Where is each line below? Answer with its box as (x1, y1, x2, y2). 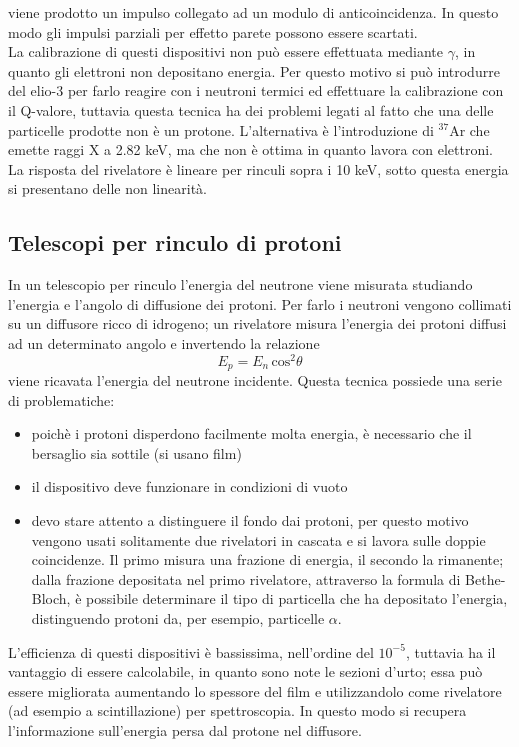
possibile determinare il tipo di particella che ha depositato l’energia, (86, 588, 508, 609)
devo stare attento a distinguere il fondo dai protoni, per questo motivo (31, 510, 469, 531)
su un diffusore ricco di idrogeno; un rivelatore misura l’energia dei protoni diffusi (8, 313, 507, 334)
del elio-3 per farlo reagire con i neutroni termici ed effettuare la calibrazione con (8, 80, 504, 101)
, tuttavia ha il (405, 641, 496, 662)
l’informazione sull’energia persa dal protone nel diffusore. (8, 719, 362, 740)
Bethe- (465, 568, 506, 589)
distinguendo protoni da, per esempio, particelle (31, 607, 325, 628)
